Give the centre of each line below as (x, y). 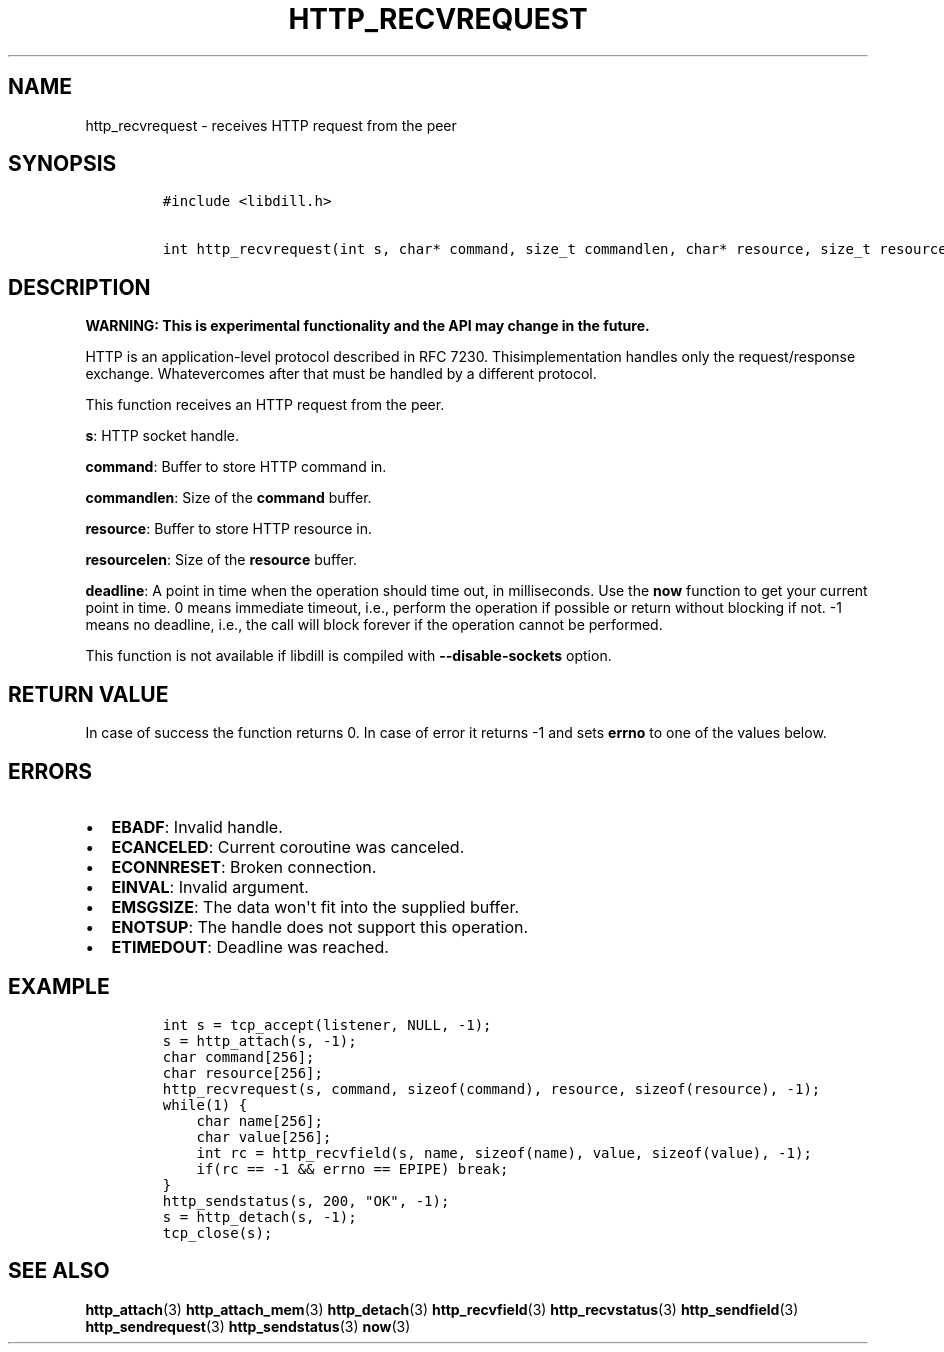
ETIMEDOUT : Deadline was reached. (250, 946)
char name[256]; (259, 1120)
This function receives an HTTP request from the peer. (265, 405)
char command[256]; (238, 1056)
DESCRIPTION (79, 287)
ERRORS (50, 771)
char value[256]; (264, 1136)
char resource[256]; (242, 1072)
